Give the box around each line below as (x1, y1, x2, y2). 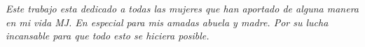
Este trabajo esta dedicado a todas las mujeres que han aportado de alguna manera (6, 1, 359, 15)
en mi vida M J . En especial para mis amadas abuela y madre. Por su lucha (6, 15, 329, 29)
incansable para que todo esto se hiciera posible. (6, 28, 209, 43)
